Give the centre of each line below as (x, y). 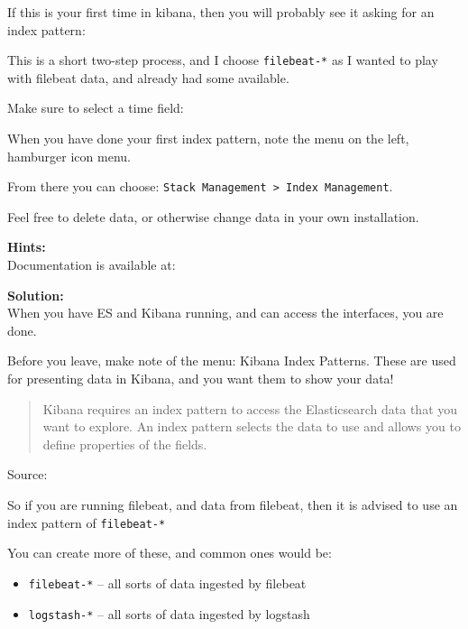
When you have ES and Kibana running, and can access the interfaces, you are (225, 313)
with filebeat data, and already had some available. (148, 77)
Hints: (27, 247)
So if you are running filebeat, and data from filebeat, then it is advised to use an (233, 504)
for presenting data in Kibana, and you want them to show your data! (201, 379)
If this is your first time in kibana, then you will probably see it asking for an (221, 12)
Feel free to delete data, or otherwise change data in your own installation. (213, 216)
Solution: (36, 295)
